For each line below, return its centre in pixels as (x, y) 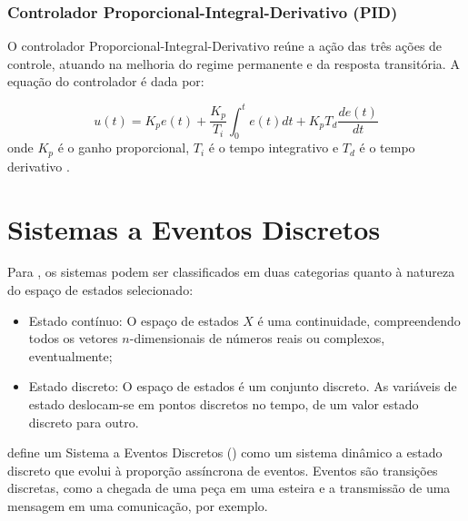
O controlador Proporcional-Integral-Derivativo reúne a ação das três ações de (225, 46)
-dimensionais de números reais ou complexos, (257, 338)
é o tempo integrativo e (274, 147)
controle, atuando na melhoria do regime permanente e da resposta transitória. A (234, 63)
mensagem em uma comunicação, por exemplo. (138, 506)
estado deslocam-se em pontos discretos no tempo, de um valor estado (224, 404)
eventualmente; (70, 355)
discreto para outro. (84, 422)
